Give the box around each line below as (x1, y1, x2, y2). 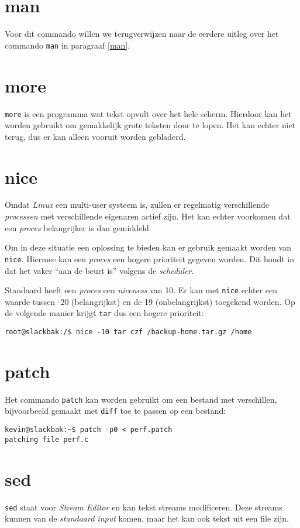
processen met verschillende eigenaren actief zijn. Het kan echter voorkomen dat (5, 210, 291, 222)
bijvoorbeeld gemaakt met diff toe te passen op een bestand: (5, 404, 226, 417)
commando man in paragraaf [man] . (5, 39, 130, 51)
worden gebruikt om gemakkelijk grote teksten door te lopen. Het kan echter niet (5, 119, 296, 131)
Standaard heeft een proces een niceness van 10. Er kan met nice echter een (5, 284, 278, 296)
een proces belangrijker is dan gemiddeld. (5, 221, 151, 234)
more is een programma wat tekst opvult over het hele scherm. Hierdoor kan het (5, 107, 292, 119)
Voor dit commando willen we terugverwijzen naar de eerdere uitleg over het (5, 28, 279, 40)
